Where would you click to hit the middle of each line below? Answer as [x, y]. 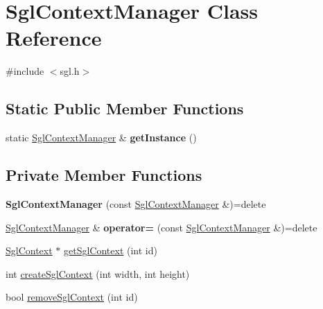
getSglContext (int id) [111, 250]
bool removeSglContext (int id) [72, 297]
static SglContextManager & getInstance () [101, 138]
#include [25, 71]
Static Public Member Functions [125, 108]
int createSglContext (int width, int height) [98, 273]
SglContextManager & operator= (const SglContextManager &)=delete [161, 227]
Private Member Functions [104, 175]
